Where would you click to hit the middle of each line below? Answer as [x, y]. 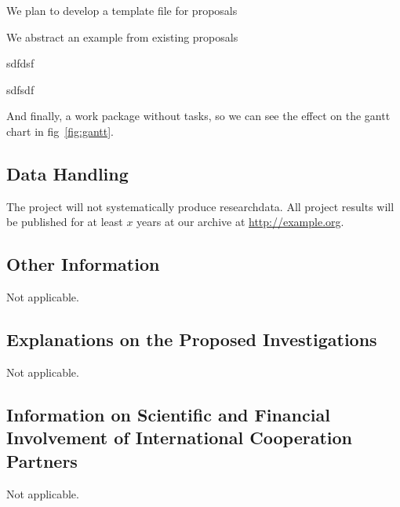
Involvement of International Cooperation [179, 438]
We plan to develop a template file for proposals [122, 10]
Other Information [83, 264]
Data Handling [67, 173]
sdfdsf [20, 63]
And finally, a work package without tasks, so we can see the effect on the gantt [198, 116]
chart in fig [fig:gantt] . [60, 131]
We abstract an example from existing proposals [122, 36]
